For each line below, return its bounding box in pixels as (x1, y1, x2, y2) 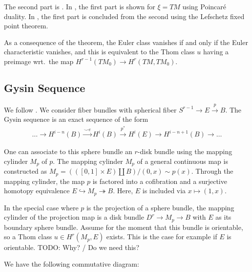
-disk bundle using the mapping (137, 146, 232, 157)
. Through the (191, 166, 233, 176)
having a (203, 46, 229, 57)
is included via (142, 185, 186, 196)
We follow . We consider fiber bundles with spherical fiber (4, 104, 177, 114)
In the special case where (4, 202, 79, 212)
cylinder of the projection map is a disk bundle (4, 212, 144, 222)
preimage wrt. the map (4, 56, 74, 66)
